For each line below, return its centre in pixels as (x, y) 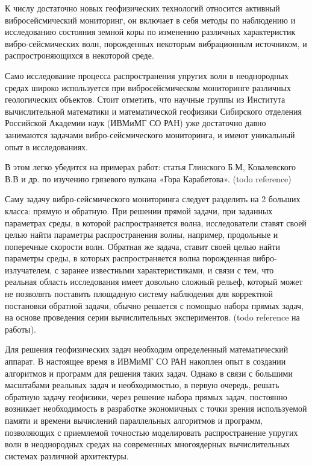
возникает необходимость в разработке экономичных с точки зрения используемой (156, 408)
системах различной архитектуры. (67, 455)
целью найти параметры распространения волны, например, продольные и (142, 235)
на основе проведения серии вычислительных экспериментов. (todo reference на (152, 317)
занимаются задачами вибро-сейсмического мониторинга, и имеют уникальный (150, 134)
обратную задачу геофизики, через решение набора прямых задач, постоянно (146, 396)
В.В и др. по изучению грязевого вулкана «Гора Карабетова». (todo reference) (148, 178)
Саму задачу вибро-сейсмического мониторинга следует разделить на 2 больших (153, 199)
